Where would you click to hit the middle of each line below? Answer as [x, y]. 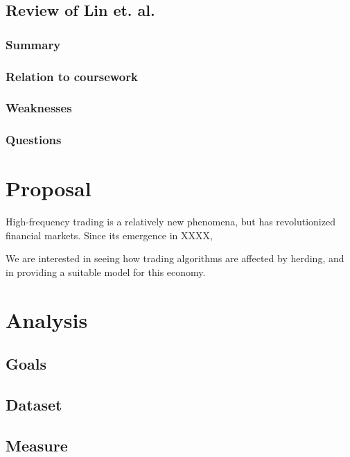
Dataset [34, 405]
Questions [34, 140]
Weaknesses [39, 108]
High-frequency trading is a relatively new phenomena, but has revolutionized [170, 222]
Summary [33, 44]
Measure [37, 445]
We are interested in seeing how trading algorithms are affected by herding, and [175, 258]
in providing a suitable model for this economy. [106, 272]
